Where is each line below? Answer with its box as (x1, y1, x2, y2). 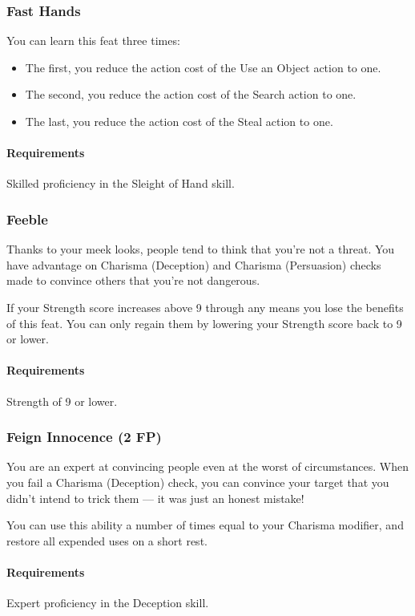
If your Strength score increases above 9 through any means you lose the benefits (6, 298, 404, 315)
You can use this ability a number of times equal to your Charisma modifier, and (6, 517, 404, 533)
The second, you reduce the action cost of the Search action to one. (25, 86, 357, 103)
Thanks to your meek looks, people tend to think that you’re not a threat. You (6, 241, 395, 257)
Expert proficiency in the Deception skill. (6, 594, 209, 611)
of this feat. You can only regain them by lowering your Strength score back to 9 (6, 314, 402, 331)
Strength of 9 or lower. (6, 392, 118, 409)
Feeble (6, 209, 48, 229)
